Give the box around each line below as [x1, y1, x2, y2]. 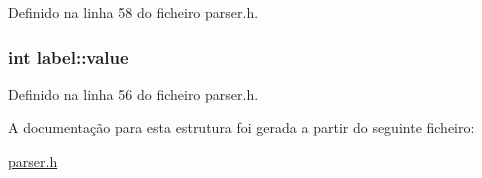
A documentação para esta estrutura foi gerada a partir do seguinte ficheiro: [8, 117, 475, 138]
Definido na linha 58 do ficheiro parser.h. [8, 2, 259, 22]
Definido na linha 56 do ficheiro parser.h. [8, 83, 259, 104]
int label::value [8, 44, 129, 69]
